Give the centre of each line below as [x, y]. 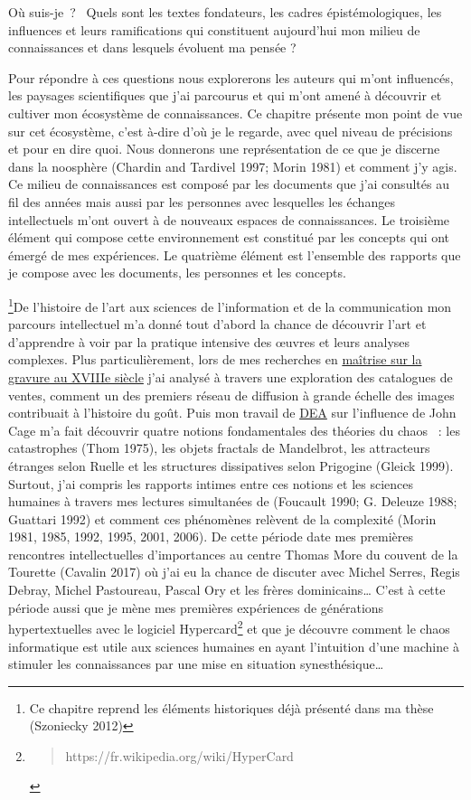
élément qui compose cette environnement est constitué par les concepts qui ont [229, 237]
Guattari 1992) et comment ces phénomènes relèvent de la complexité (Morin [222, 518]
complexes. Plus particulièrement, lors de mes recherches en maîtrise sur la [215, 359]
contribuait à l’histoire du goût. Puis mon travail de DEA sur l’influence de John [232, 413]
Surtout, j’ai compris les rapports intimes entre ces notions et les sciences [211, 483]
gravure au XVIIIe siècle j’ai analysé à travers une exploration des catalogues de [231, 376]
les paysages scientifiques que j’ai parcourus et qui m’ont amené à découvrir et [225, 95]
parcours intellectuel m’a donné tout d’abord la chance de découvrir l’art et [217, 324]
